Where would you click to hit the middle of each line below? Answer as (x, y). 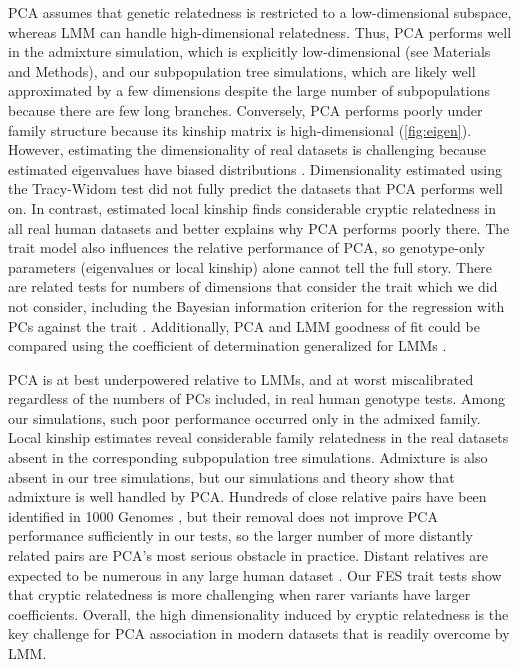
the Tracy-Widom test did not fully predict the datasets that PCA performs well (255, 188)
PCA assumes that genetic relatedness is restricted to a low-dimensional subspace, (260, 12)
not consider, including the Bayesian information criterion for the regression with (256, 305)
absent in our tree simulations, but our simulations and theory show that (231, 476)
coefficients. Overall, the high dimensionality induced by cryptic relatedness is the (258, 613)
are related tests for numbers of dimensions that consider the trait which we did (253, 286)
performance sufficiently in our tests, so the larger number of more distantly (240, 535)
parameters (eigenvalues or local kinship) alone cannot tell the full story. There (250, 266)
